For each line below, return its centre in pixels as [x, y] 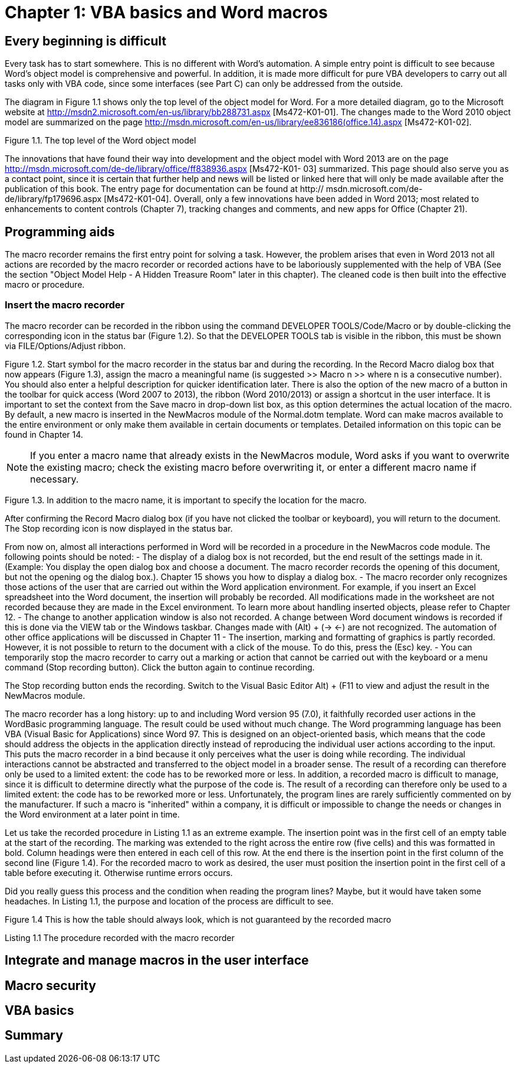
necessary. [55, 479]
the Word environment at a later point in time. [92, 814]
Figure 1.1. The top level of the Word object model [101, 141]
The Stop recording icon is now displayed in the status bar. [119, 528]
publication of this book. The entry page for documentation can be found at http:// [164, 189]
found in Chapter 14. [44, 434]
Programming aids [60, 232]
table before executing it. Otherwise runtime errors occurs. [119, 872]
